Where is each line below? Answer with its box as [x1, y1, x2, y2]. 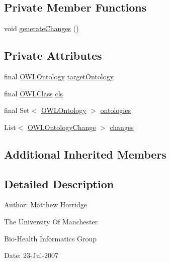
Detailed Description [4, 176, 114, 191]
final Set [4, 105, 30, 115]
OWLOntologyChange [27, 121, 96, 132]
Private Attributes [4, 48, 102, 63]
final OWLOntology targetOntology [4, 71, 114, 81]
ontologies [100, 105, 131, 115]
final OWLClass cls [4, 88, 63, 98]
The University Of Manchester [4, 216, 98, 226]
